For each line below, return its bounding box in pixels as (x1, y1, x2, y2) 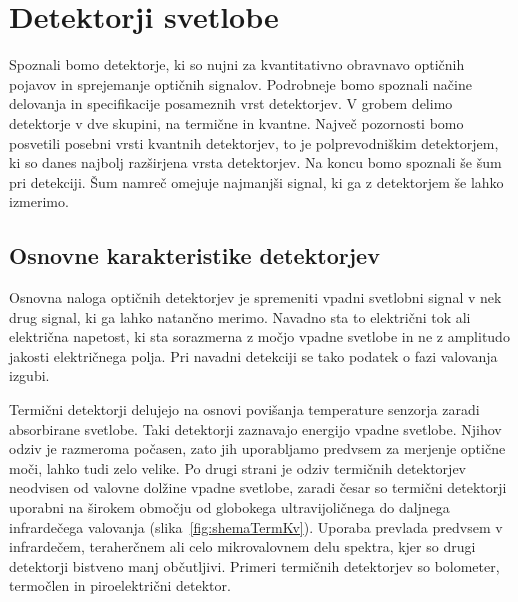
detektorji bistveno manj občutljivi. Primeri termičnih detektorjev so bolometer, (9, 555, 500, 576)
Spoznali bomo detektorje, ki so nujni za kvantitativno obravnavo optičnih (9, 54, 465, 75)
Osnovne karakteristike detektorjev (9, 240, 380, 271)
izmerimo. (9, 191, 69, 212)
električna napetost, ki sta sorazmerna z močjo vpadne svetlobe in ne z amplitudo (9, 326, 510, 347)
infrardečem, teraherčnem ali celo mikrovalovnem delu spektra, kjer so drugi (9, 536, 476, 557)
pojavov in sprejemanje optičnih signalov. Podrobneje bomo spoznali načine (9, 73, 472, 94)
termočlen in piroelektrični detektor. (9, 575, 231, 596)
